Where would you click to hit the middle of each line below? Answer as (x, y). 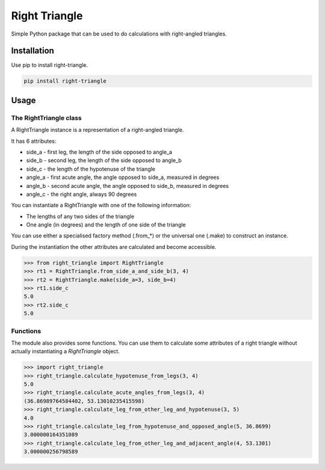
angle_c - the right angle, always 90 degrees (82, 194)
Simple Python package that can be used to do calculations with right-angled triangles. (119, 34)
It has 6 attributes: (34, 141)
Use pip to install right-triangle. (50, 65)
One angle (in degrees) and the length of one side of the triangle (106, 225)
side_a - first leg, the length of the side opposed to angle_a (99, 152)
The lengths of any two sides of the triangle (80, 216)
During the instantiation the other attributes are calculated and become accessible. (114, 246)
